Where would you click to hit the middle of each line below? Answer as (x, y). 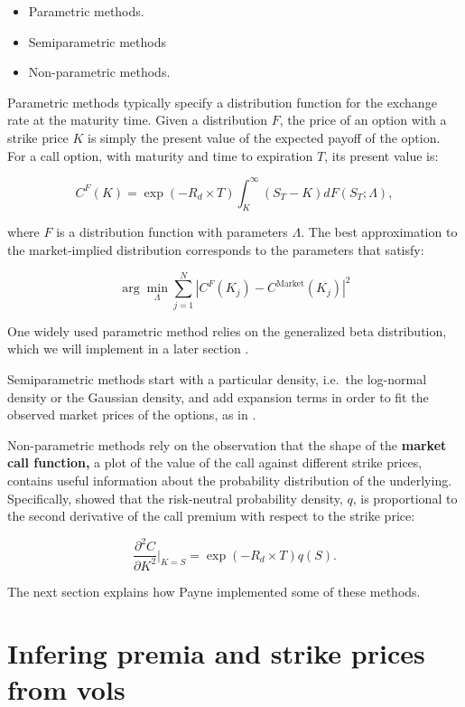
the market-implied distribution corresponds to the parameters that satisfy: (216, 250)
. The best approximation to (379, 232)
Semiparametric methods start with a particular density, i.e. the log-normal (217, 378)
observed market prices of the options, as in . (132, 415)
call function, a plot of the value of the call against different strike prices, (215, 462)
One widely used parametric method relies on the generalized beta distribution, (227, 330)
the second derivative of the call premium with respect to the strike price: (211, 516)
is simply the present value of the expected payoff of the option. (264, 137)
